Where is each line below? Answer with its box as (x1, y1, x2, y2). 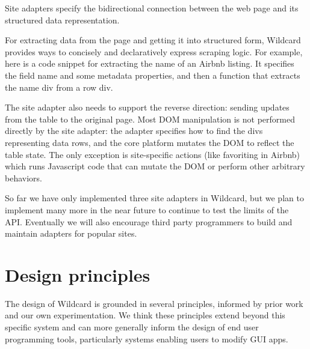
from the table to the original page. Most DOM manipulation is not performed (5, 112, 295, 125)
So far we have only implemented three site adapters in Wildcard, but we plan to (5, 192, 304, 204)
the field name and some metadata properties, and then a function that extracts (5, 68, 300, 81)
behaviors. (5, 171, 42, 184)
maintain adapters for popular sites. (5, 227, 137, 240)
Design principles (5, 262, 150, 287)
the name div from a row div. (5, 80, 113, 93)
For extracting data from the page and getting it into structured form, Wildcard (5, 34, 301, 46)
